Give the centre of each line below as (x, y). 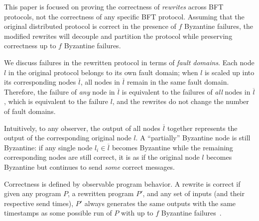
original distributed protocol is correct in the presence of (90, 26)
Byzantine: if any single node (48, 147)
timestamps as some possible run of (58, 213)
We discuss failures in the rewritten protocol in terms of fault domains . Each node (129, 62)
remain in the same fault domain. (178, 82)
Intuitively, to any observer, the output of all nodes (82, 128)
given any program (33, 193)
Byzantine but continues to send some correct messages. (89, 166)
